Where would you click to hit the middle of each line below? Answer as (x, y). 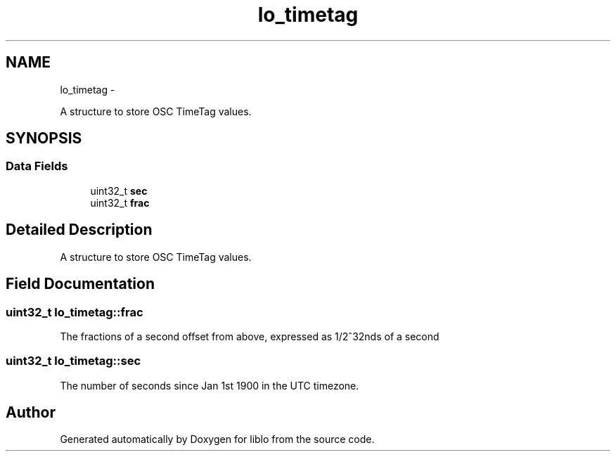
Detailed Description (79, 230)
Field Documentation (80, 284)
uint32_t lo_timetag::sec (73, 361)
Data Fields (37, 166)
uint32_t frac (120, 202)
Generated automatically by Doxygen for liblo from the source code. (217, 439)
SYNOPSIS (44, 139)
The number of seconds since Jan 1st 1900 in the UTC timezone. (210, 385)
